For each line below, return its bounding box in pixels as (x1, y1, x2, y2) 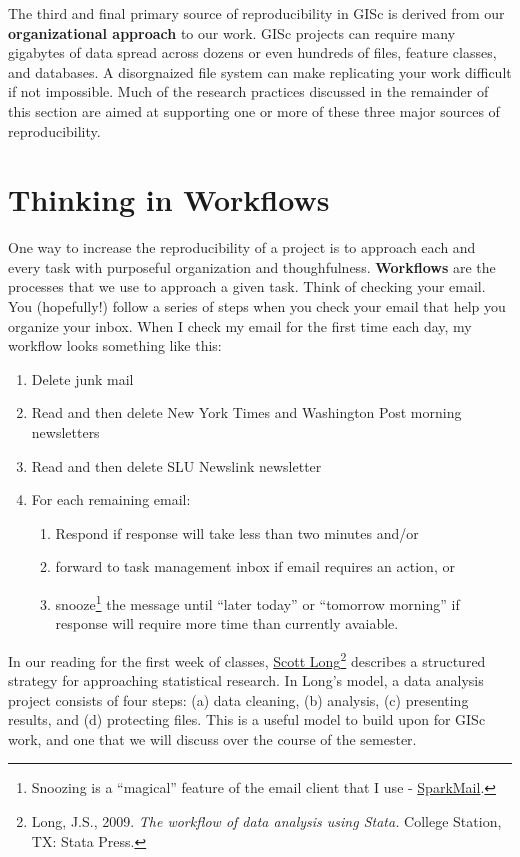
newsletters (31, 422, 100, 443)
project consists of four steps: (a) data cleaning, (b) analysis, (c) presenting (8, 689, 469, 710)
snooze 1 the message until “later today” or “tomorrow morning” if (55, 591, 460, 614)
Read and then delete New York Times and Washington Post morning (31, 402, 462, 423)
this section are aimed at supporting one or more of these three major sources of (8, 100, 500, 121)
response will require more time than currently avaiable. (55, 613, 399, 634)
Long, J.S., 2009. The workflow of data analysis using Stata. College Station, (31, 811, 502, 832)
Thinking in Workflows (8, 179, 330, 220)
